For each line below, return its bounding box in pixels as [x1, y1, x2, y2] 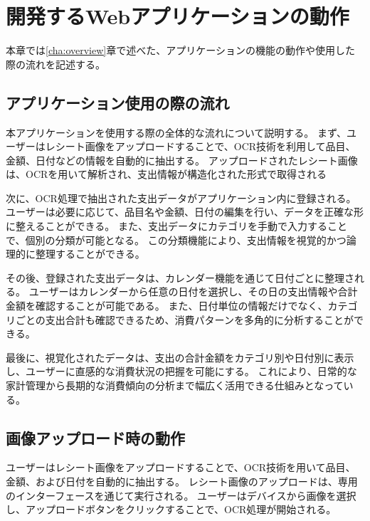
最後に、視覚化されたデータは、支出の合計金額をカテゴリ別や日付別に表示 [6, 349, 354, 364]
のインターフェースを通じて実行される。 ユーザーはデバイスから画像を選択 [6, 488, 356, 502]
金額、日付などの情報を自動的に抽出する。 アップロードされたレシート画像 [6, 152, 358, 167]
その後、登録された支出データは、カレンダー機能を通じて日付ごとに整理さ [6, 270, 354, 285]
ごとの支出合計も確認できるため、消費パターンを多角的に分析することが [15, 312, 354, 327]
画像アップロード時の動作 [6, 426, 185, 448]
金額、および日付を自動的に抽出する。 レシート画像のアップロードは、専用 [6, 474, 358, 488]
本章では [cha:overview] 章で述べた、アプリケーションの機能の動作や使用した [6, 43, 355, 58]
